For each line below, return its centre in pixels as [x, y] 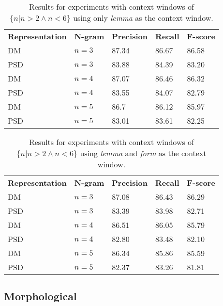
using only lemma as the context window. [143, 18]
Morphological [40, 296]
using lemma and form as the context [143, 153]
